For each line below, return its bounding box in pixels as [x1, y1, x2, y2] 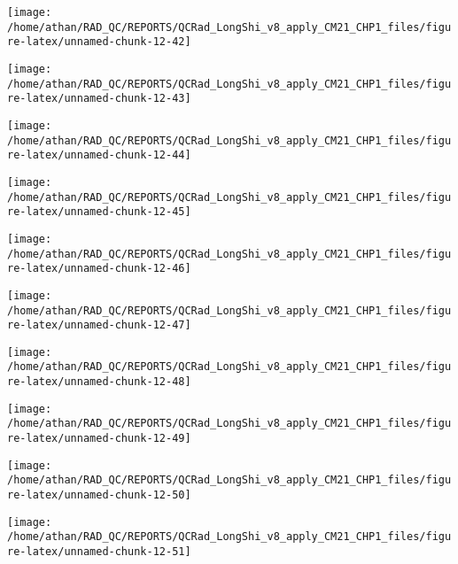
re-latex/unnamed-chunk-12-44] [7, 149, 191, 162]
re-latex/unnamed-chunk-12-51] [7, 545, 191, 559]
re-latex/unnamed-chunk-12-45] [7, 205, 191, 219]
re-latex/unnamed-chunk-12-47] [7, 319, 191, 332]
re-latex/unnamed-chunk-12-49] [7, 432, 191, 445]
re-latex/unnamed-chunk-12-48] [7, 375, 191, 389]
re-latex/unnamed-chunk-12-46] [7, 262, 191, 275]
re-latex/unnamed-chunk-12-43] [7, 92, 191, 105]
